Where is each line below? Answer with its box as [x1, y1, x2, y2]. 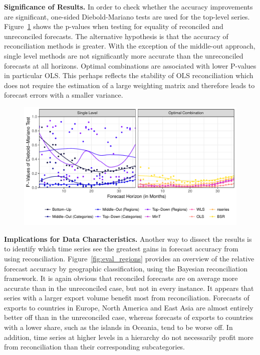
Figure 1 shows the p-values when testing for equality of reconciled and [4, 21, 223, 32]
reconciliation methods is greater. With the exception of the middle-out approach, [4, 41, 255, 51]
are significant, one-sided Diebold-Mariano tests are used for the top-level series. [4, 11, 250, 22]
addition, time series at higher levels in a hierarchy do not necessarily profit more [4, 331, 253, 342]
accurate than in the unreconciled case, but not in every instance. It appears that [4, 282, 254, 293]
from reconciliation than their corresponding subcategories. [4, 341, 185, 352]
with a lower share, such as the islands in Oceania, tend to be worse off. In [4, 322, 233, 332]
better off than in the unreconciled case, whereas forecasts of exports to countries [4, 312, 253, 322]
